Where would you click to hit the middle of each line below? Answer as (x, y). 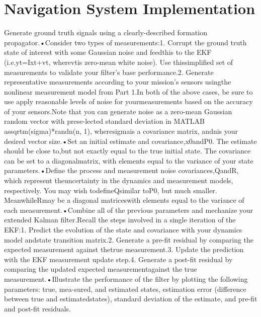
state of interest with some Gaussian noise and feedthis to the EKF (108, 52)
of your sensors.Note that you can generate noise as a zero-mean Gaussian (118, 111)
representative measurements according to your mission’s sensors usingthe (118, 82)
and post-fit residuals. (37, 308)
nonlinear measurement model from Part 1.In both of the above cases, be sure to (128, 91)
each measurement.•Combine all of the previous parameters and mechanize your (129, 210)
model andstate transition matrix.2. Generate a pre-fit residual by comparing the (129, 239)
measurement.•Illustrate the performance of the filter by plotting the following (126, 279)
